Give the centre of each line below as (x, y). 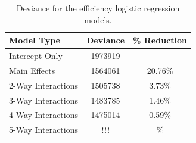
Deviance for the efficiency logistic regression (98, 8)
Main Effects (32, 70)
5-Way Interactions (44, 130)
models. (98, 19)
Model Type (35, 40)
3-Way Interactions (44, 100)
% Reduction (160, 40)
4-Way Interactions (44, 115)
